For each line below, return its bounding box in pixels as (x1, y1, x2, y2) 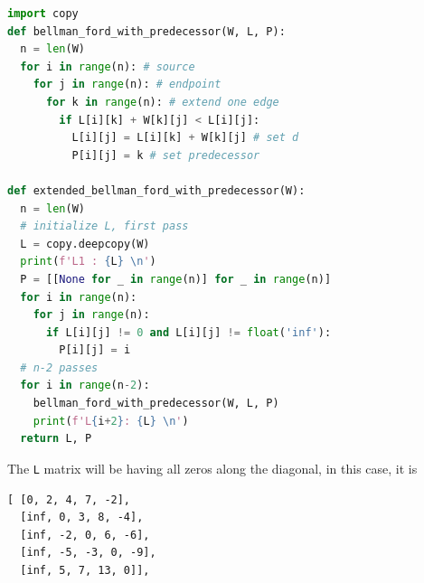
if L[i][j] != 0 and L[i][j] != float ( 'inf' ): (45, 325, 332, 339)
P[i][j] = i (59, 343, 131, 357)
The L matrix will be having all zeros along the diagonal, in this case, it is (7, 458, 418, 477)
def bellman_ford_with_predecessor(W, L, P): (7, 24, 286, 38)
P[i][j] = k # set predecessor (71, 148, 260, 162)
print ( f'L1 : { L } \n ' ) (20, 255, 156, 268)
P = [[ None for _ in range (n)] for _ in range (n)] (20, 272, 332, 286)
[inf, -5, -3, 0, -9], (20, 546, 156, 559)
